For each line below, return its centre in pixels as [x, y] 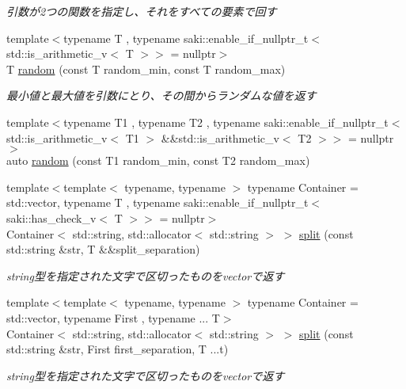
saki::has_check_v [51, 217]
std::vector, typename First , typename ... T [113, 317]
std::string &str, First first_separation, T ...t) [118, 349]
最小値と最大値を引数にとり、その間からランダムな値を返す [161, 95]
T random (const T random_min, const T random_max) [146, 69]
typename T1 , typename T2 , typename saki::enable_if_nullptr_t [226, 122]
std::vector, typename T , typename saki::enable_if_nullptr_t [157, 202]
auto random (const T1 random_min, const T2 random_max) [158, 160]
